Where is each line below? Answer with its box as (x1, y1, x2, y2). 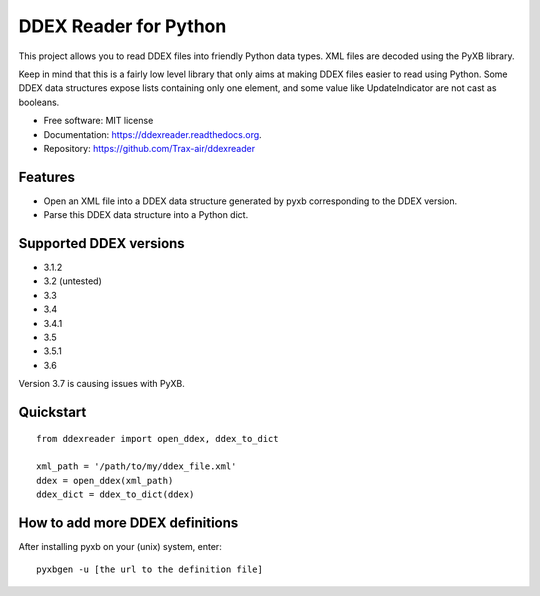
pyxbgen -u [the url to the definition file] (36, 564, 264, 575)
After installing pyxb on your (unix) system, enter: (18, 541, 222, 553)
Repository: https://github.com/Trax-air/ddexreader (43, 142, 255, 154)
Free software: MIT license (43, 115, 154, 127)
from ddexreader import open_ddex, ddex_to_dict (36, 433, 279, 444)
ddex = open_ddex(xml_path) (36, 475, 174, 486)
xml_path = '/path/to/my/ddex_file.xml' (36, 461, 237, 472)
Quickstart (18, 404, 87, 421)
